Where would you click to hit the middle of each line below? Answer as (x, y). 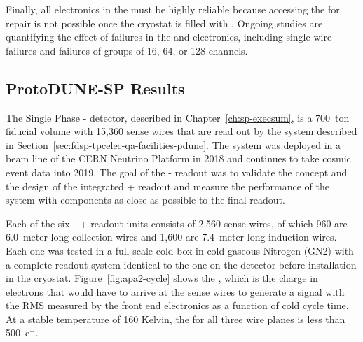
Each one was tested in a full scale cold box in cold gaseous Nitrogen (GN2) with (180, 250)
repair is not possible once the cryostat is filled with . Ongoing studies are (164, 23)
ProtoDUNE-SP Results (95, 88)
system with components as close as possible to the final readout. (145, 200)
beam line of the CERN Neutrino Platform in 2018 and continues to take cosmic (178, 158)
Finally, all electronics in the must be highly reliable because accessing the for (173, 9)
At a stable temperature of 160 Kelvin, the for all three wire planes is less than (176, 319)
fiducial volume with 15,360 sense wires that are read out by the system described (181, 131)
